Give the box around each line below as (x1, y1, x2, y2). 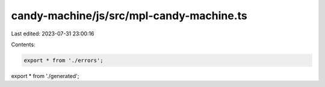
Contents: (11, 41, 36, 48)
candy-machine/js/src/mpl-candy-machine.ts (11, 9, 247, 22)
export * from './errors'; (23, 57, 104, 64)
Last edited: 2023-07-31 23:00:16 (11, 30, 94, 37)
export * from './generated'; (11, 72, 79, 79)
